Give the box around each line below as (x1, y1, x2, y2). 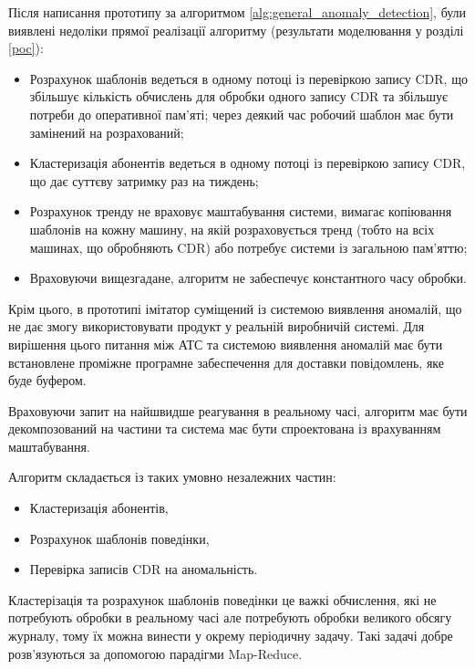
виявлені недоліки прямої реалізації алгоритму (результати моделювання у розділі (8, 20, 464, 39)
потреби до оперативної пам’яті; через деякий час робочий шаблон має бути (29, 104, 454, 123)
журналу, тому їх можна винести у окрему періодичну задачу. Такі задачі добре (8, 626, 453, 645)
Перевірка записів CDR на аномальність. (29, 559, 258, 579)
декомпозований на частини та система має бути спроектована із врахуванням (8, 419, 441, 438)
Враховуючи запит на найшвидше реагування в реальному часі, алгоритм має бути (8, 401, 468, 420)
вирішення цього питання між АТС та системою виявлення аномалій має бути (8, 334, 443, 353)
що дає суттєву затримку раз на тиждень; (29, 171, 259, 190)
